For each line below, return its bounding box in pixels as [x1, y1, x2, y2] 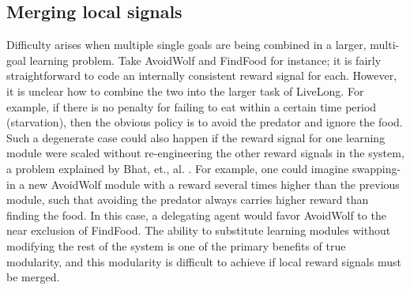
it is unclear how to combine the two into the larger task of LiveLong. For [6, 82, 364, 99]
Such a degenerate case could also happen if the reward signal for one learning [6, 129, 386, 145]
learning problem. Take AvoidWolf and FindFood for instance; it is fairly [29, 51, 382, 68]
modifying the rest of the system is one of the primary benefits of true [6, 237, 346, 254]
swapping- [352, 160, 401, 176]
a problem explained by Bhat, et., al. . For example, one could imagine [6, 160, 349, 176]
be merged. [6, 269, 60, 285]
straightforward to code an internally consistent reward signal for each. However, [6, 67, 397, 84]
